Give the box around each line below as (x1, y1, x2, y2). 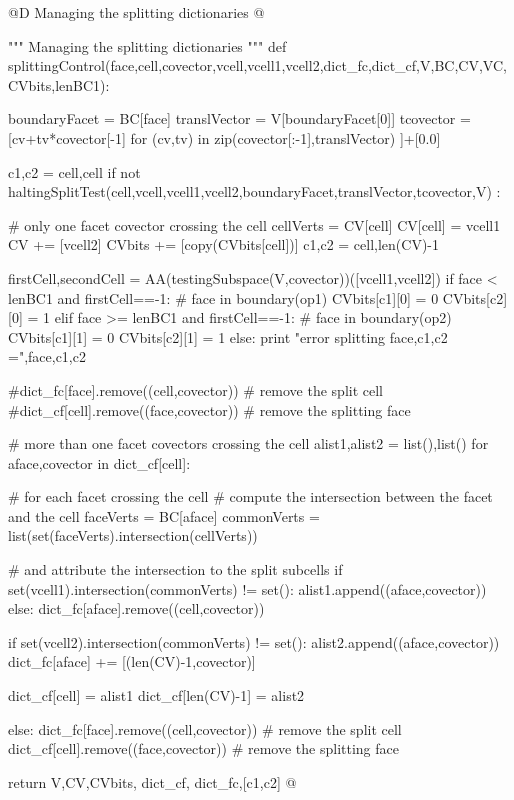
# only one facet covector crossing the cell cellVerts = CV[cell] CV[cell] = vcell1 (8, 214, 501, 235)
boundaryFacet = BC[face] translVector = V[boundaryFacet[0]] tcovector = (8, 108, 471, 129)
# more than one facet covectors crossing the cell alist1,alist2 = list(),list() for (8, 433, 489, 454)
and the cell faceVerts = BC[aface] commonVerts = (8, 505, 320, 526)
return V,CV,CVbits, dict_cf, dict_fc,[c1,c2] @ (8, 771, 297, 792)
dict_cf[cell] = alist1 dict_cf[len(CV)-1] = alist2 (8, 685, 305, 706)
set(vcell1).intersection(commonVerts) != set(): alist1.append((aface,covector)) (8, 578, 487, 599)
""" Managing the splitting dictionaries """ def (8, 35, 287, 56)
